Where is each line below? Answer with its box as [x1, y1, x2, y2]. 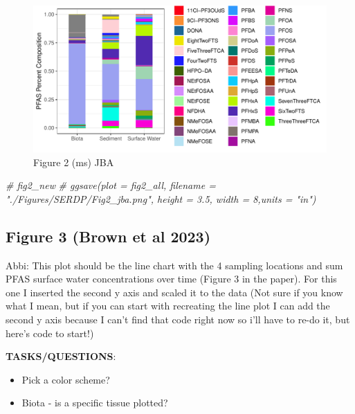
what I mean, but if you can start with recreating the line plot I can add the [6, 298, 330, 313]
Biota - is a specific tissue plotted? [21, 395, 168, 410]
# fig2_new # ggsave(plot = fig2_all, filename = [6, 178, 216, 192]
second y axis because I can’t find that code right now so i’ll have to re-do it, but [6, 312, 350, 326]
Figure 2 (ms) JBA [33, 154, 114, 169]
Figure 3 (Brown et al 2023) [6, 225, 211, 246]
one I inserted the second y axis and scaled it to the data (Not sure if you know [6, 285, 343, 299]
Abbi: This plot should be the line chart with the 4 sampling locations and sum [6, 258, 343, 272]
